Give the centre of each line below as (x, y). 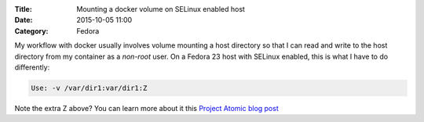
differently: (32, 67)
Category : (31, 30)
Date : (24, 20)
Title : (24, 9)
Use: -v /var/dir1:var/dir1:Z (89, 88)
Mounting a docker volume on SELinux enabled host (161, 9)
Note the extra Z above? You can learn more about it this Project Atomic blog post (146, 108)
